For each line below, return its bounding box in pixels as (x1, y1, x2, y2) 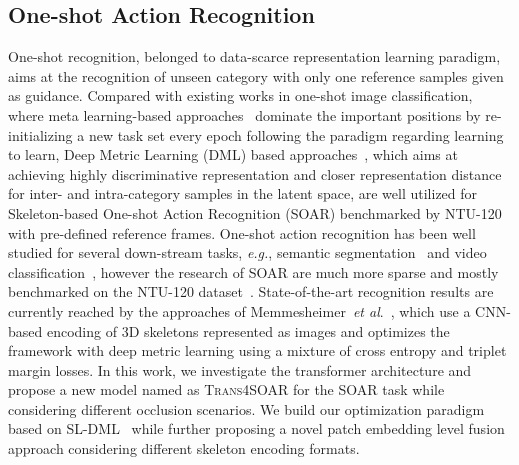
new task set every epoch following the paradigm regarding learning (88, 124, 504, 145)
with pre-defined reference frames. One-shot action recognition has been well (8, 222, 476, 243)
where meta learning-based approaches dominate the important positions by (8, 104, 481, 125)
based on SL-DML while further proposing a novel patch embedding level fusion (8, 418, 505, 439)
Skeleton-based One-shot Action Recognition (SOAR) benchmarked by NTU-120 (8, 202, 502, 223)
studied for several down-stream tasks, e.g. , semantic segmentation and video (8, 242, 487, 263)
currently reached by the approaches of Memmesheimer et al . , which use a (8, 300, 471, 321)
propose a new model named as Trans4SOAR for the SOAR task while (8, 379, 445, 400)
